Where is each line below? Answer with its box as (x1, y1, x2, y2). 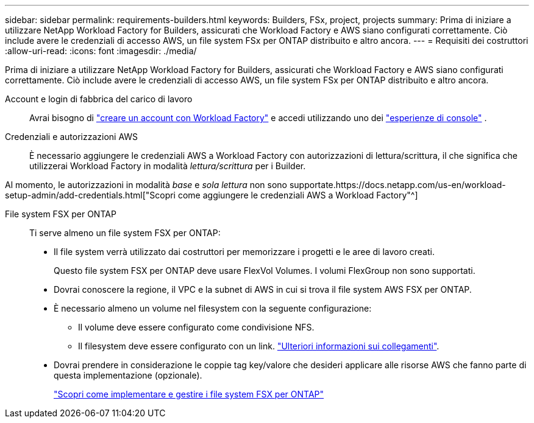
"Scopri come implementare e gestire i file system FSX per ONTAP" (54, 389, 324, 399)
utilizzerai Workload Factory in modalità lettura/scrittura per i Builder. (29, 161, 306, 171)
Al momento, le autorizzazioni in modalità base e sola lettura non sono (5, 180, 287, 190)
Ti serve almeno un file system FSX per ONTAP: (29, 228, 221, 238)
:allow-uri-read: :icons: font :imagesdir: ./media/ (5, 46, 197, 56)
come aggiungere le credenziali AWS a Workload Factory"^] (177, 190, 418, 200)
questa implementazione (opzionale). (54, 370, 202, 380)
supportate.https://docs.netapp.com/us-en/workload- (289, 180, 506, 190)
